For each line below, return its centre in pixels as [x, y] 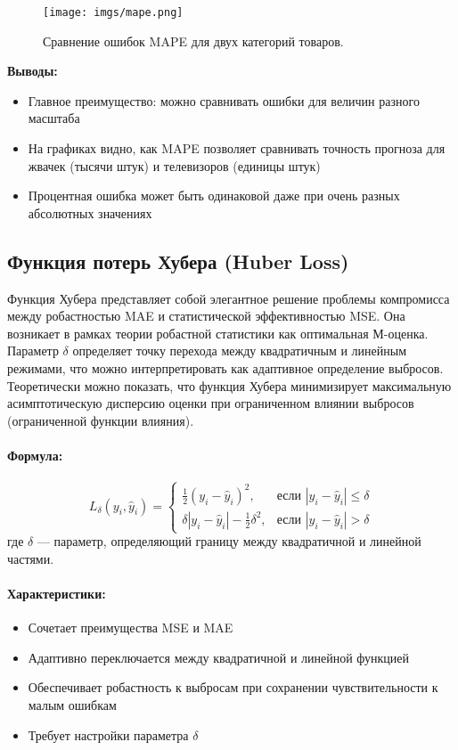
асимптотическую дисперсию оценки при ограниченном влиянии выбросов [211, 403]
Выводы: [33, 71]
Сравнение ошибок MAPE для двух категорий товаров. [193, 41]
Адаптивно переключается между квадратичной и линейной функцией [219, 657]
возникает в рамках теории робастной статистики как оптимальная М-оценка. [218, 333]
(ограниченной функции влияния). [101, 420]
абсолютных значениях [90, 212]
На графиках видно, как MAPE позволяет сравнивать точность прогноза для [237, 148]
